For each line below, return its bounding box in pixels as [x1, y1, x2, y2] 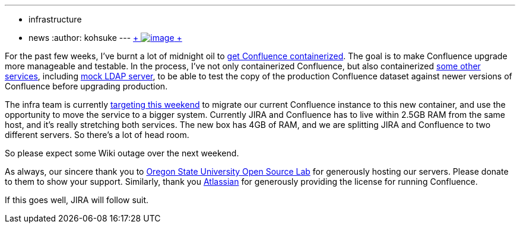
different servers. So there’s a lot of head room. [5, 130, 189, 140]
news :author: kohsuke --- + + [28, 33, 182, 43]
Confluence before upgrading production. [5, 81, 168, 91]
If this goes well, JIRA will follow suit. [5, 195, 149, 205]
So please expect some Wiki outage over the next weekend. [5, 148, 239, 158]
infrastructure [28, 14, 82, 24]
